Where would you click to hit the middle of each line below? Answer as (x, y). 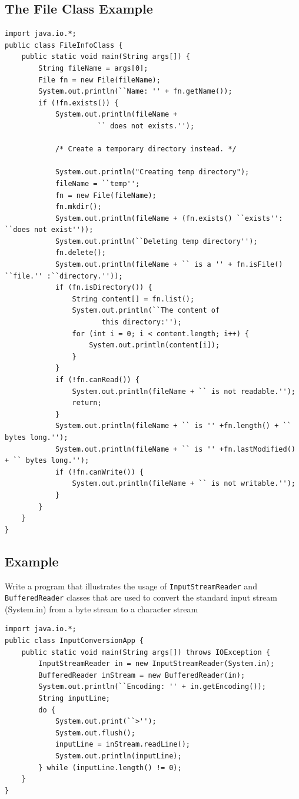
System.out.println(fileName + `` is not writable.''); (184, 484)
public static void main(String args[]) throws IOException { (146, 652)
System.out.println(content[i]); (155, 345)
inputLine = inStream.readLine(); (122, 745)
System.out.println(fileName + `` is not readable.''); (184, 391)
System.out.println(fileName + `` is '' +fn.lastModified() (175, 449)
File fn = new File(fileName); (99, 80)
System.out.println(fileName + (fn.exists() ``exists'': (169, 218)
